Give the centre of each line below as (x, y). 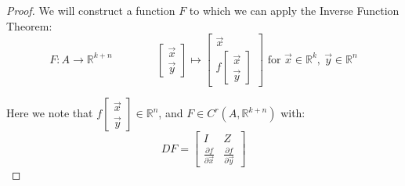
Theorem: (29, 25)
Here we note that (50, 113)
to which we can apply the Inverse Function (294, 10)
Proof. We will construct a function (91, 10)
